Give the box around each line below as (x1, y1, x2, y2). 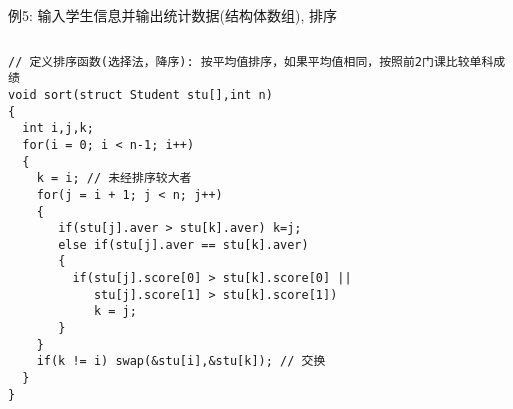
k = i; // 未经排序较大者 (36, 171, 192, 186)
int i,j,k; (22, 121, 94, 136)
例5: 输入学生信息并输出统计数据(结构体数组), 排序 (8, 5, 337, 25)
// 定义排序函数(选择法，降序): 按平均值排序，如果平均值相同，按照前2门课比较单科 (8, 54, 494, 69)
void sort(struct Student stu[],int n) (8, 87, 273, 102)
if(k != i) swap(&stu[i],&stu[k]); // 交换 (36, 354, 326, 369)
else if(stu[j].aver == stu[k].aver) (58, 237, 309, 252)
